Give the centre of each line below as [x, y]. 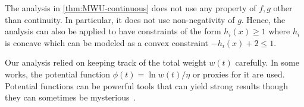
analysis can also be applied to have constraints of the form [113, 31]
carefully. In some [267, 62]
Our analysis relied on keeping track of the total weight [106, 62]
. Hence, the [263, 19]
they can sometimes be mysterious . [70, 97]
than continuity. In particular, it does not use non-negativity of [120, 19]
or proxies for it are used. [239, 74]
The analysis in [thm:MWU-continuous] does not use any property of [131, 8]
